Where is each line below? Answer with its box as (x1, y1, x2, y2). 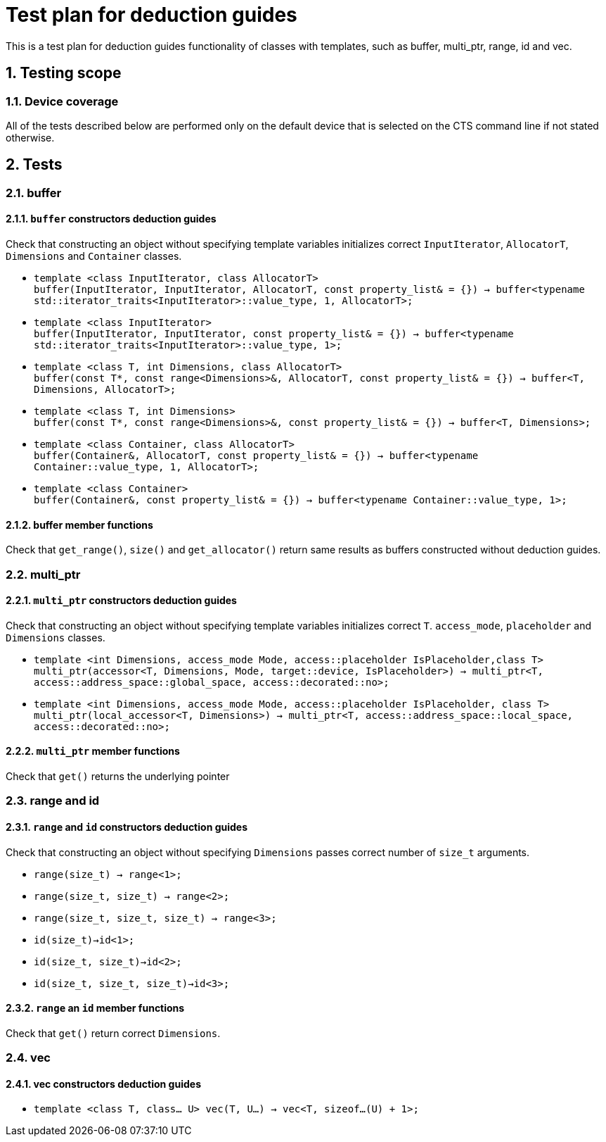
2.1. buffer (6, 185, 62, 200)
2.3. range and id (6, 793, 100, 808)
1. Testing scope (6, 64, 122, 82)
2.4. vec (6, 1050, 51, 1065)
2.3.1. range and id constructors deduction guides (6, 821, 248, 834)
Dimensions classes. (6, 631, 105, 644)
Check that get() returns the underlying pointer (6, 770, 230, 783)
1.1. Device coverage (6, 94, 119, 108)
